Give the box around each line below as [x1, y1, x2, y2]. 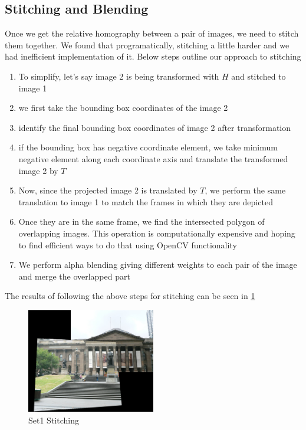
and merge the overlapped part [18, 270, 130, 282]
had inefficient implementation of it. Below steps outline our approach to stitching [5, 50, 301, 63]
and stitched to [231, 70, 286, 82]
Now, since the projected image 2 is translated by [18, 184, 198, 196]
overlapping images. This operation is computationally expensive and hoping [18, 227, 295, 239]
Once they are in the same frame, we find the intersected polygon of [18, 215, 265, 228]
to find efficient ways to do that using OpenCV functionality [18, 238, 237, 251]
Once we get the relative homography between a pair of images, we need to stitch [5, 27, 299, 40]
